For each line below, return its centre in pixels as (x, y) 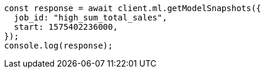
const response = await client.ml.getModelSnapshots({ (133, 8)
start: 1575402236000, (66, 27)
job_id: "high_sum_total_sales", (91, 18)
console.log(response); (59, 46)
